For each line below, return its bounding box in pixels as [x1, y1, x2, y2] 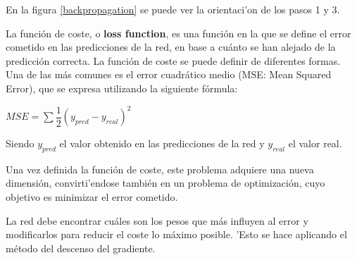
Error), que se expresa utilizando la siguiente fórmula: [6, 80, 238, 95]
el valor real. [288, 136, 342, 151]
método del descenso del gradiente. [6, 240, 156, 255]
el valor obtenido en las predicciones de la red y [59, 136, 265, 151]
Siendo [6, 136, 35, 151]
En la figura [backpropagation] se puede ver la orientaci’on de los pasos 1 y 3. [6, 2, 340, 16]
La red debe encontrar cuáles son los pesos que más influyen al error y [6, 213, 308, 228]
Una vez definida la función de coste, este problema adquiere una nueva [6, 161, 314, 176]
